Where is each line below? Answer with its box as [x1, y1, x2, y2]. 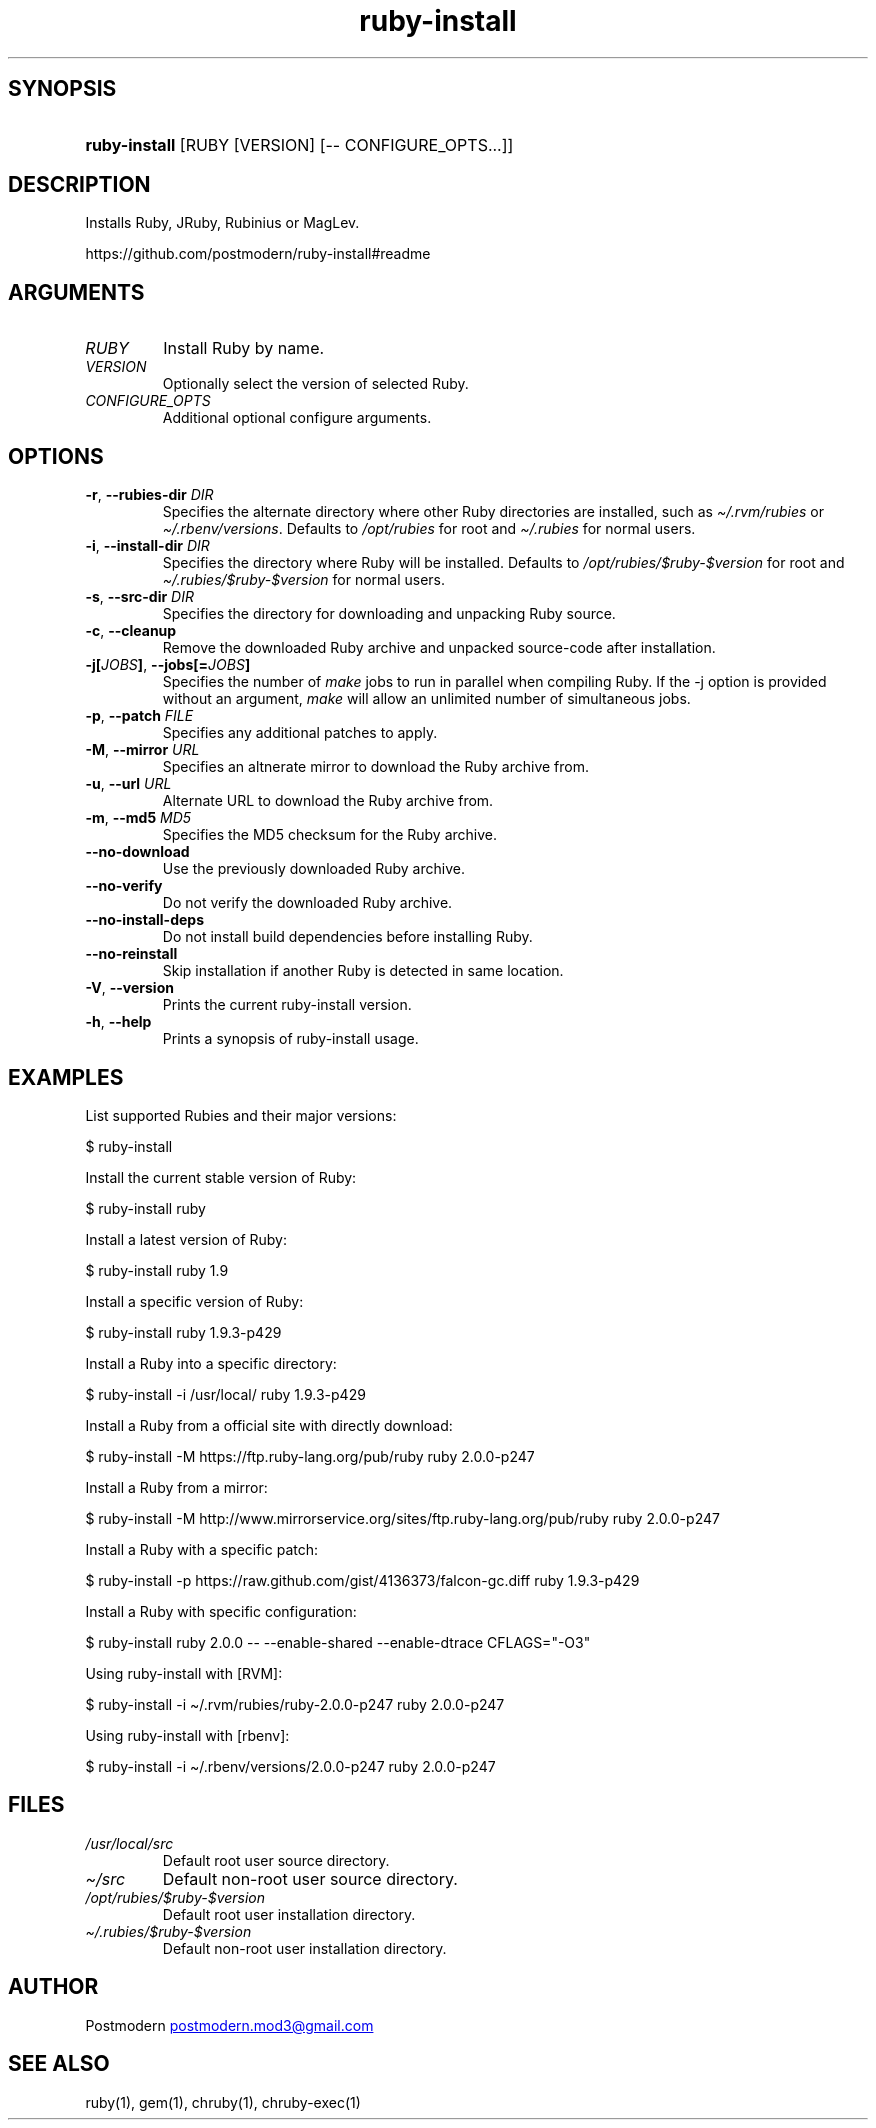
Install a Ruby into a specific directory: [85, 1354, 337, 1372]
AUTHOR [8, 1974, 99, 2000]
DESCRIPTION [8, 172, 151, 198]
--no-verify [85, 877, 163, 895]
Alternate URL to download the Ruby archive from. [162, 792, 494, 810]
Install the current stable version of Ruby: [85, 1168, 357, 1186]
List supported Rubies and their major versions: [85, 1106, 397, 1124]
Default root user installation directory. [162, 1905, 416, 1923]
